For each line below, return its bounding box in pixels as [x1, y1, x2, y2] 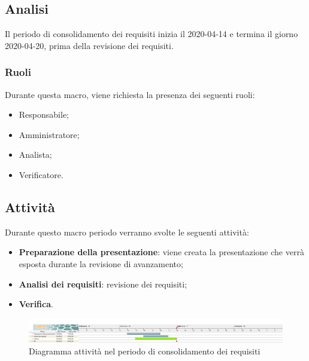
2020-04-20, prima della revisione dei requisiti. [5, 39, 174, 51]
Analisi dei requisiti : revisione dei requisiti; [19, 277, 187, 290]
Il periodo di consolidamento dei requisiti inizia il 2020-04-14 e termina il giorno [5, 27, 298, 40]
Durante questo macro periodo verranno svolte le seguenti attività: [5, 225, 249, 238]
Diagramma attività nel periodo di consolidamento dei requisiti [29, 344, 260, 357]
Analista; [19, 148, 52, 161]
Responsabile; [19, 108, 69, 121]
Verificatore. [19, 168, 63, 180]
